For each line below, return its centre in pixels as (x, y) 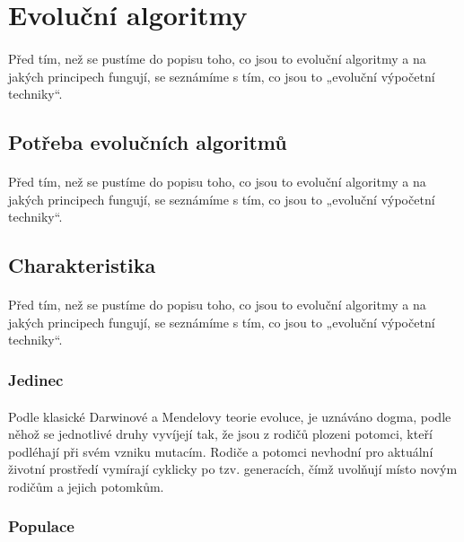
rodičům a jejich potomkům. (86, 486)
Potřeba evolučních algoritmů (148, 142)
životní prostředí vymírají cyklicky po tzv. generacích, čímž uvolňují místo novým (233, 469)
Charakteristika (82, 265)
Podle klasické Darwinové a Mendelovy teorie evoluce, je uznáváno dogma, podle (230, 416)
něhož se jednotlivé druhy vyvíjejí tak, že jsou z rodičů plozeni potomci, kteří (220, 434)
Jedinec (36, 379)
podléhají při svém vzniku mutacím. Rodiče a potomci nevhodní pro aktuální (221, 451)
